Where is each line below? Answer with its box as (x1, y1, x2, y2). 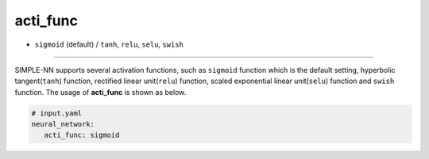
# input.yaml (31, 108, 83, 118)
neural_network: (31, 119, 95, 129)
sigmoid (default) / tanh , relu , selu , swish (34, 40, 184, 49)
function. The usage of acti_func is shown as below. (14, 87, 187, 97)
